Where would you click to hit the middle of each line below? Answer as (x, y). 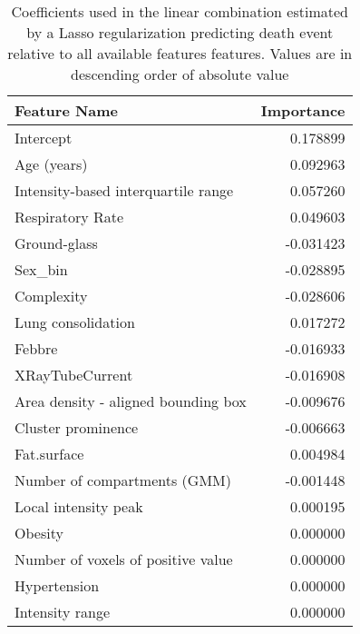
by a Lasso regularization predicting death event (180, 32)
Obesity (39, 533)
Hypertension (57, 585)
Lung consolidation (75, 322)
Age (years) (51, 164)
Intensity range (63, 612)
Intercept (44, 138)
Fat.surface (49, 454)
